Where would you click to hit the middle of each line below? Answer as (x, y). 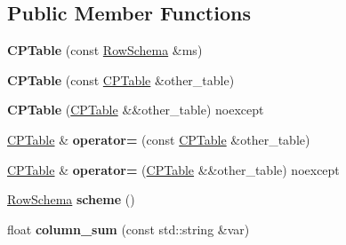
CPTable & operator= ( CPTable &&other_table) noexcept (173, 169)
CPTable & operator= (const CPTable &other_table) (159, 139)
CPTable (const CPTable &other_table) (121, 79)
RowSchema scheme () (71, 199)
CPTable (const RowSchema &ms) (105, 50)
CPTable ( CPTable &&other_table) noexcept (136, 110)
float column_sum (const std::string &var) (129, 229)
